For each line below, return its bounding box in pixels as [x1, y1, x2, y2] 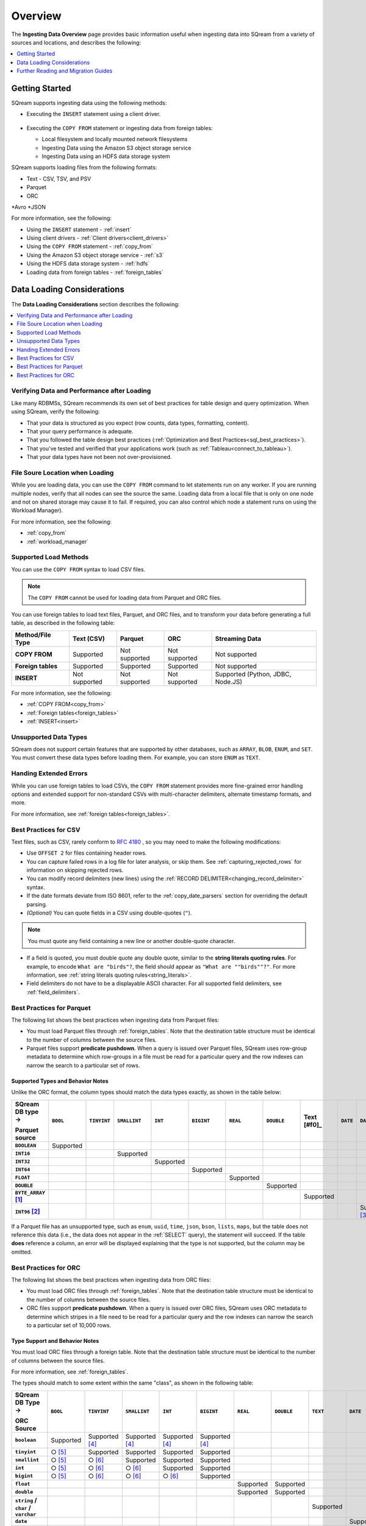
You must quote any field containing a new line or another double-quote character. [27, 937, 235, 944]
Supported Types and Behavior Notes [11, 1077, 109, 1085]
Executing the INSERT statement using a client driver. [26, 110, 161, 118]
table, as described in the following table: [11, 620, 115, 627]
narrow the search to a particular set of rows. [26, 1061, 140, 1069]
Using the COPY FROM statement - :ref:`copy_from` [26, 243, 154, 250]
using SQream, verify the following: [11, 408, 100, 415]
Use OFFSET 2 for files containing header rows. [26, 849, 147, 857]
